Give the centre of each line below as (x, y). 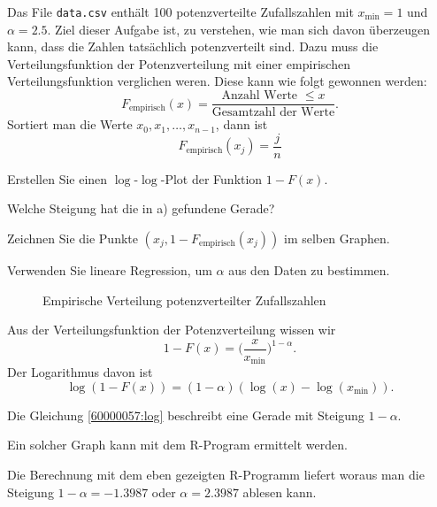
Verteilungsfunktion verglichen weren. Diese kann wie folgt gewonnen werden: (217, 81)
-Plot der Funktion (211, 178)
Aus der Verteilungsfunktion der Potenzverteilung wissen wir (172, 330)
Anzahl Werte (260, 96)
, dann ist (241, 124)
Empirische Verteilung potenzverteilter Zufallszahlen (184, 300)
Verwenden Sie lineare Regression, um (110, 269)
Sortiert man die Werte (70, 124)
